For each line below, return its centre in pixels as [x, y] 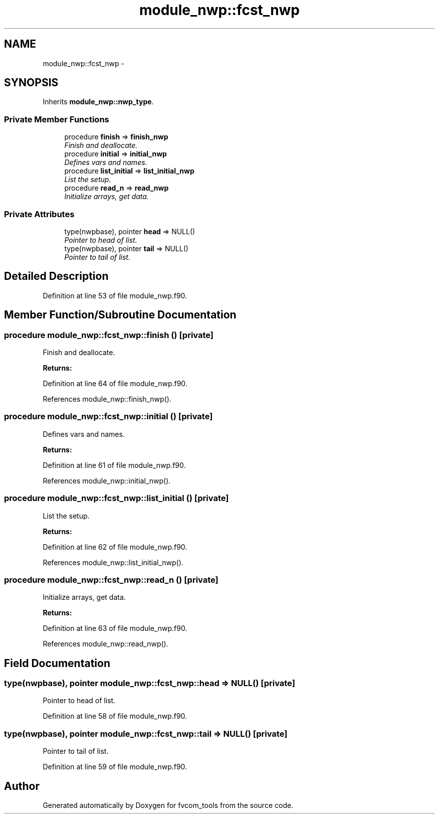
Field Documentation [57, 663]
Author [22, 786]
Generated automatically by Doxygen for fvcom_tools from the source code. [168, 805]
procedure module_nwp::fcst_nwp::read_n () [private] [111, 580]
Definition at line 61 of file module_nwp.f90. [114, 465]
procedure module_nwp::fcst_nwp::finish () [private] [109, 335]
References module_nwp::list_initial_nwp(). [113, 562]
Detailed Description [56, 276]
